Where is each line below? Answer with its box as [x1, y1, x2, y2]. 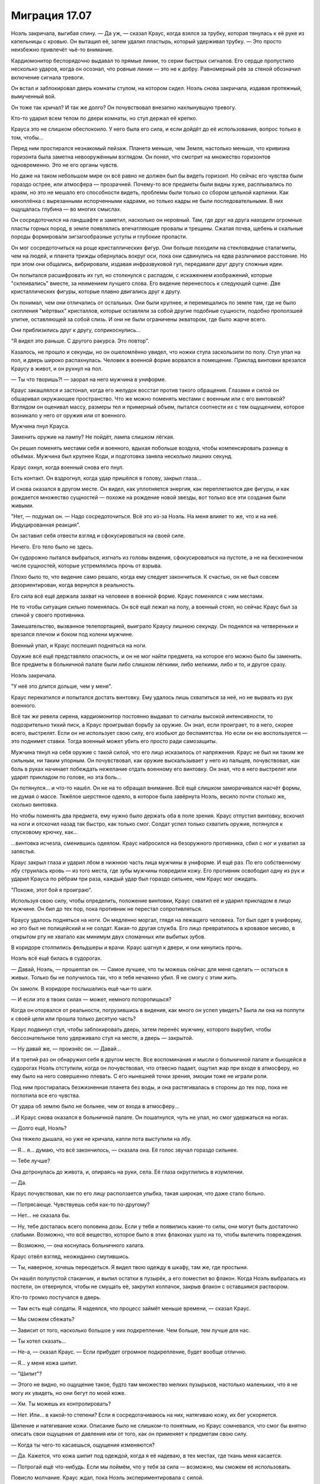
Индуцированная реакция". [11, 521, 81, 528]
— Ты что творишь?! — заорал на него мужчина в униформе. [11, 376, 167, 383]
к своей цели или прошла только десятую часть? [11, 1015, 136, 1022]
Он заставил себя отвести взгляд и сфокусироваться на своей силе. [11, 532, 185, 540]
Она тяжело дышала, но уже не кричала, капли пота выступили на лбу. [11, 1136, 192, 1143]
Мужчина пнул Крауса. [11, 422, 70, 430]
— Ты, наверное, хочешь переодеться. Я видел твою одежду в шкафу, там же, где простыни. [11, 1264, 248, 1271]
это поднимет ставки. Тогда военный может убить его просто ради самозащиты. [11, 738, 217, 745]
